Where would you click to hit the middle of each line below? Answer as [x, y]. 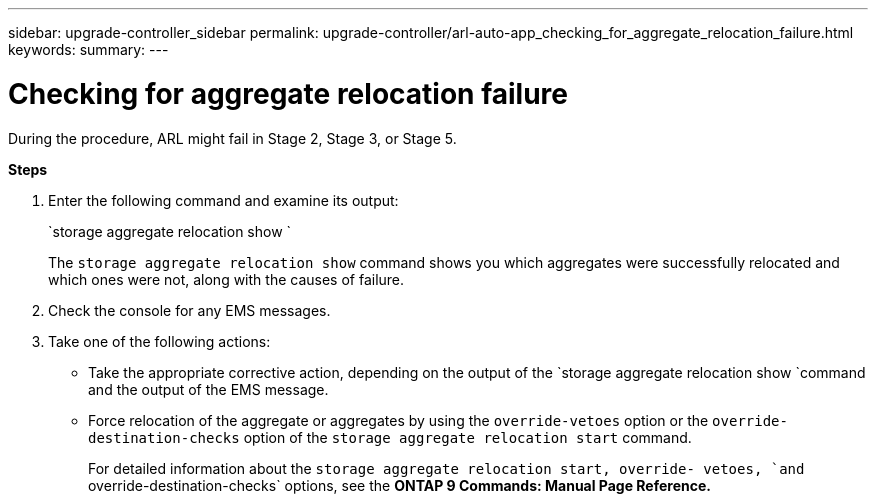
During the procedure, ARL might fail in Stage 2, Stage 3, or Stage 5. [232, 138]
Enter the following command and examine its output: [223, 200]
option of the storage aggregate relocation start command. [467, 437]
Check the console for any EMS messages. [189, 310]
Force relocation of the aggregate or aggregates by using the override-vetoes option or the [398, 420]
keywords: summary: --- [88, 49]
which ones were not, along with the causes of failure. [226, 279]
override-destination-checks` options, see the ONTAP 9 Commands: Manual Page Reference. [399, 485]
